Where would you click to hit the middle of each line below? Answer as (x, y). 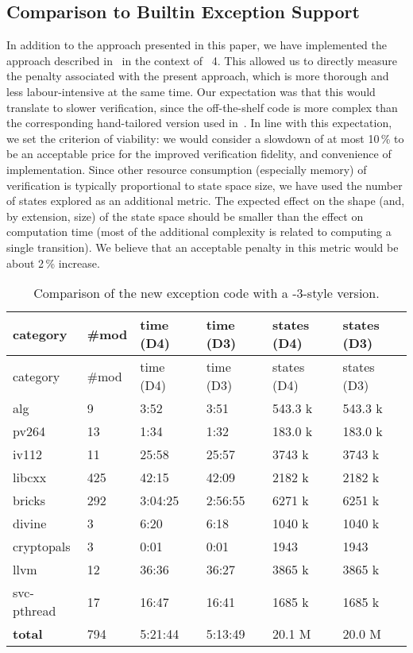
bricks (29, 500)
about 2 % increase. (53, 263)
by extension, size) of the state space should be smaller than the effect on (185, 216)
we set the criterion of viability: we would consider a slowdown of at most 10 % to (205, 138)
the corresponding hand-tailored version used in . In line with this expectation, (199, 123)
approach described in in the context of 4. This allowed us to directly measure (202, 60)
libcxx (30, 477)
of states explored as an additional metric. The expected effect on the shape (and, (206, 201)
